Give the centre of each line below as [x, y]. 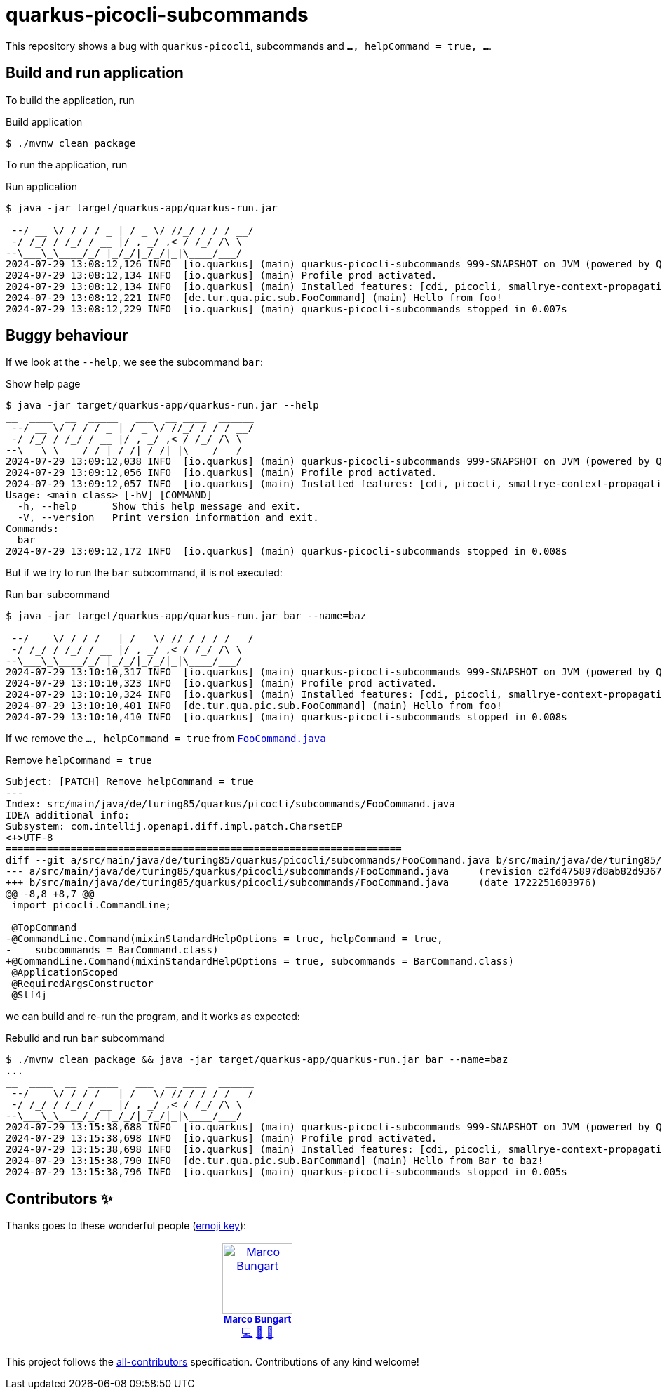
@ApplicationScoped [65, 973]
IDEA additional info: [68, 815]
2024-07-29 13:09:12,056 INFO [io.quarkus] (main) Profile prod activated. [222, 473]
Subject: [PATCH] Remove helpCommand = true [130, 782]
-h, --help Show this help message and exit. [159, 507]
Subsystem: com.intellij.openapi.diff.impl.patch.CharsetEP [174, 827]
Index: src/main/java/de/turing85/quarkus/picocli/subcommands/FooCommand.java [230, 804]
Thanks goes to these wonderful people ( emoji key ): [126, 1226]
